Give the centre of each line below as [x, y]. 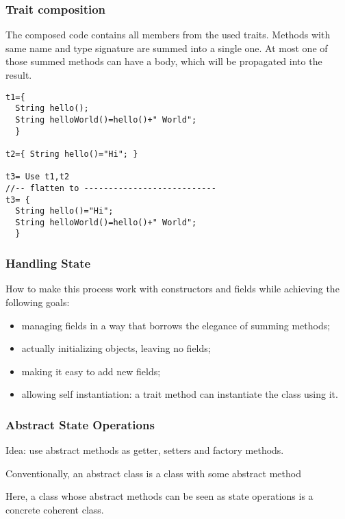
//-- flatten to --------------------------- [111, 188]
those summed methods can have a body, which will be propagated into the [164, 61]
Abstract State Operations [80, 424]
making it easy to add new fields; [91, 371]
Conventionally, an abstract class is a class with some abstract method [153, 473]
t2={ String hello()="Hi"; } [72, 154]
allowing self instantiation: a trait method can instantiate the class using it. [180, 394]
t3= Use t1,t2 [38, 177]
